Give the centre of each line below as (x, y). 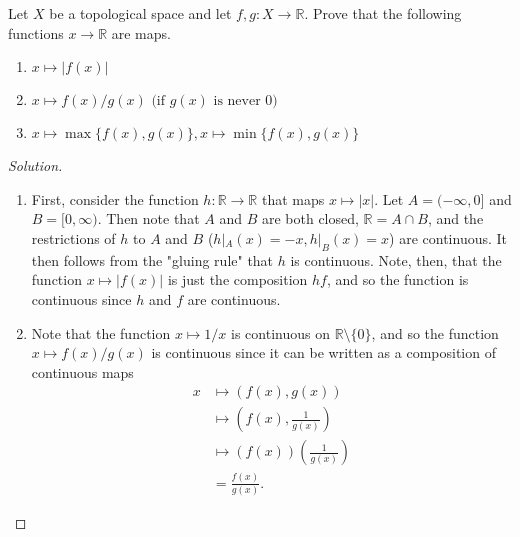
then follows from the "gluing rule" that (152, 259)
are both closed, (310, 218)
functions (36, 32)
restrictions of (73, 237)
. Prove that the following (383, 13)
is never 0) (245, 101)
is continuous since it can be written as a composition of (323, 352)
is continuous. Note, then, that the (396, 259)
